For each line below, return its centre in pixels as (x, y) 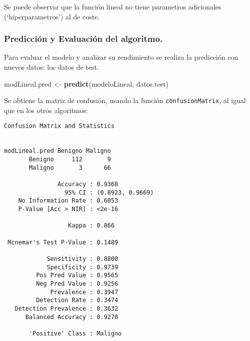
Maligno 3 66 (70, 168)
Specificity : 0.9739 (82, 267)
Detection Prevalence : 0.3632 (66, 308)
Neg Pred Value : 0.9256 (77, 284)
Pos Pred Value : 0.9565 (77, 276)
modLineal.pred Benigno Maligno (58, 151)
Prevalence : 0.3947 (84, 292)
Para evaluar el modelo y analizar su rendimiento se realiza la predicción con (121, 57)
